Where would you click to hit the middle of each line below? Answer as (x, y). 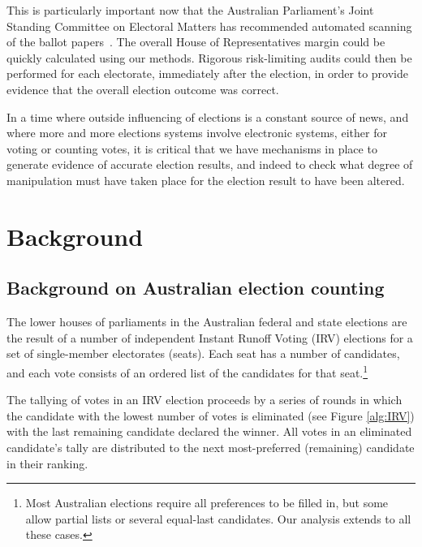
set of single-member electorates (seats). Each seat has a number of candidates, (203, 353)
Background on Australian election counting (196, 288)
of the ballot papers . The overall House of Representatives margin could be (196, 42)
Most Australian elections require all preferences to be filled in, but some (207, 503)
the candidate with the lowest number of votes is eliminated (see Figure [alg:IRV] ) (211, 415)
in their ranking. (47, 463)
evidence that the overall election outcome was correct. (143, 89)
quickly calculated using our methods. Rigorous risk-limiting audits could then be (209, 57)
